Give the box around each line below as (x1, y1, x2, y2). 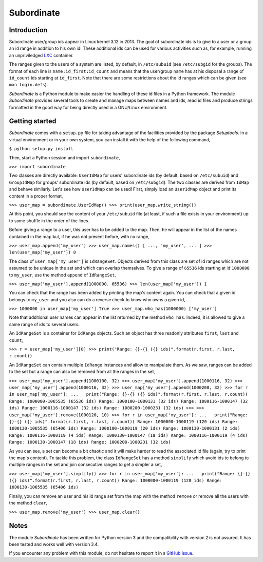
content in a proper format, (9, 193, 63, 199)
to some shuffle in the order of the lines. (9, 217, 90, 224)
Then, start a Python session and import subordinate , (9, 155, 120, 160)
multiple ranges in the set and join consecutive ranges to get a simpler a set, (9, 462, 163, 467)
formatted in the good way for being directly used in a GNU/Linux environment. (9, 104, 168, 110)
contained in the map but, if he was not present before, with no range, (9, 233, 150, 239)
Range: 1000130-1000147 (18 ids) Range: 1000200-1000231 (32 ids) (9, 439, 171, 445)
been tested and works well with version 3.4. (9, 541, 99, 547)
